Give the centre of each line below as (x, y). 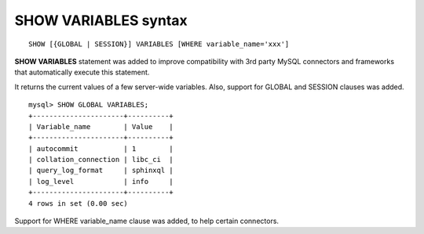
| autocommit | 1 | (101, 148)
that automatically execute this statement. (82, 72)
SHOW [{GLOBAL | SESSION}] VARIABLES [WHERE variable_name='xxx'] (159, 44)
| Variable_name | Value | (101, 126)
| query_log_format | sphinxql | (101, 171)
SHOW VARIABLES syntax (101, 20)
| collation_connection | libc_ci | (101, 160)
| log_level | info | (101, 181)
